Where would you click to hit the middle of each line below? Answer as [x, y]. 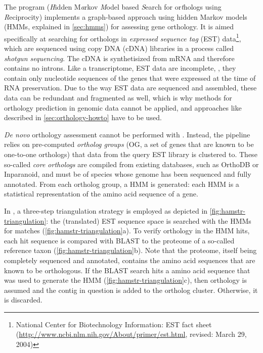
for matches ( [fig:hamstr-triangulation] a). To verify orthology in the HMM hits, [127, 231]
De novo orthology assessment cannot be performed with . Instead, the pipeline [127, 134]
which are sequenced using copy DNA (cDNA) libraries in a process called [119, 48]
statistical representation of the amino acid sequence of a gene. [101, 194]
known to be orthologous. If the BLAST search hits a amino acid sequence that [127, 270]
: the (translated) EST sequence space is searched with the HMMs [149, 220]
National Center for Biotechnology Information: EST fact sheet [114, 324]
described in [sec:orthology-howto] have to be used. [83, 117]
